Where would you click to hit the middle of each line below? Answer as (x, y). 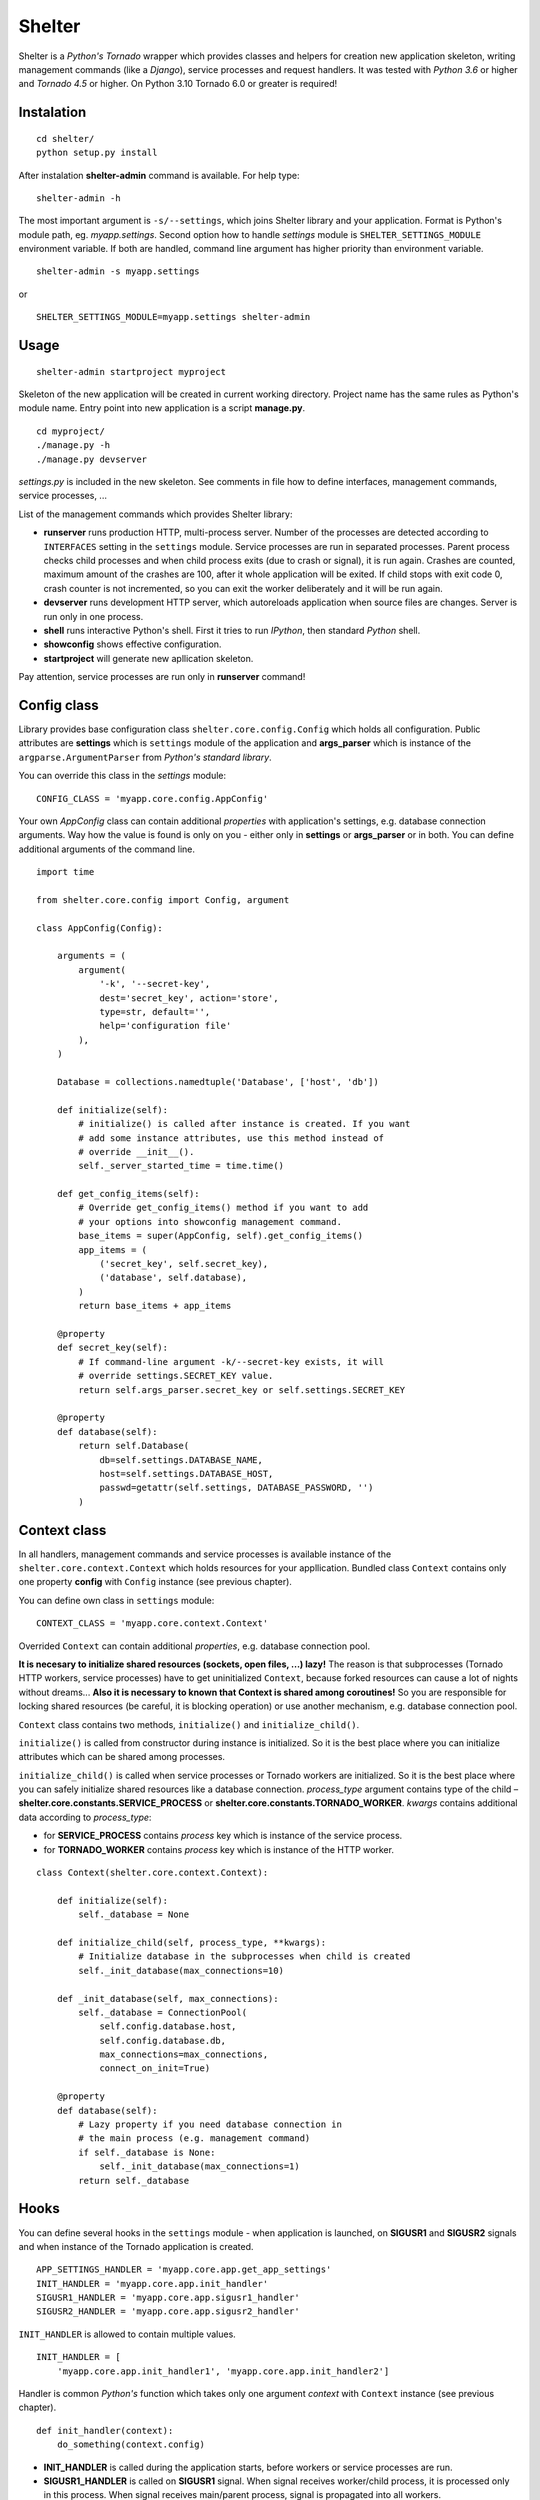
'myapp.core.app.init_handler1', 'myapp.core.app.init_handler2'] (223, 2371)
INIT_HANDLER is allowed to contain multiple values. (127, 2334)
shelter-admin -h (78, 198)
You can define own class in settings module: (116, 1600)
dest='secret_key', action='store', (189, 998)
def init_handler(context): (105, 2430)
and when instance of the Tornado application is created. (136, 2246)
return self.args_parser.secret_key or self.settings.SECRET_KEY (242, 1389)
